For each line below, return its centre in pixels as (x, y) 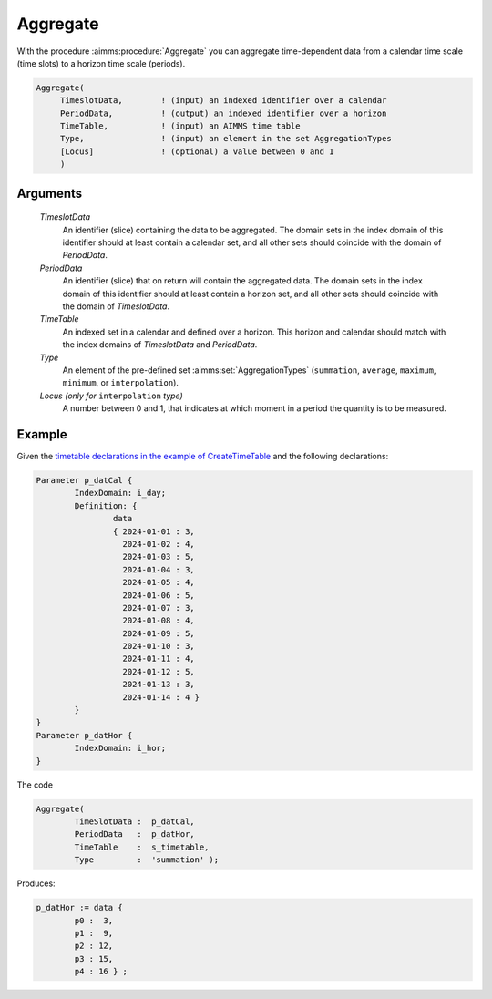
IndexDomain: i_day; (120, 493)
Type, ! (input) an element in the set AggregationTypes (225, 139)
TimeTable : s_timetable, (142, 847)
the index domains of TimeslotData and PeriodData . (160, 345)
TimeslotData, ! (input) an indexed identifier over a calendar (223, 101)
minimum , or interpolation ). (121, 383)
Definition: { (106, 505)
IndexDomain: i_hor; (120, 748)
